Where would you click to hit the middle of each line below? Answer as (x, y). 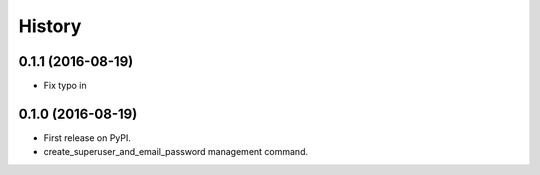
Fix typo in (65, 86)
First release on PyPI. (87, 137)
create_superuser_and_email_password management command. (176, 152)
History (50, 26)
